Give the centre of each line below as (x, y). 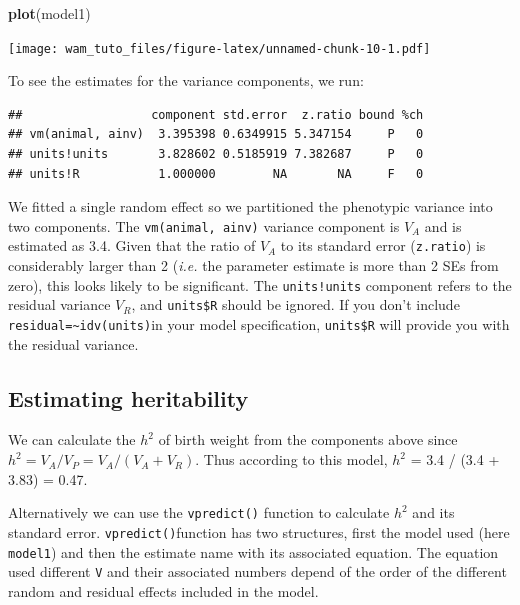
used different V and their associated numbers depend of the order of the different (257, 571)
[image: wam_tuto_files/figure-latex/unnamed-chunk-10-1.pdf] (219, 48)
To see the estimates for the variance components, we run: (186, 80)
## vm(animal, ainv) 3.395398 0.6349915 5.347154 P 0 (216, 134)
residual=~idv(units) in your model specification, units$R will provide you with (259, 324)
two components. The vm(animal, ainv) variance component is (204, 225)
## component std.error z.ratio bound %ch (216, 114)
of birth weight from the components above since (308, 439)
